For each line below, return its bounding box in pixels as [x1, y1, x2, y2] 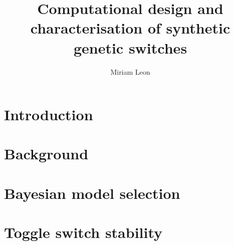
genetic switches [73, 37, 187, 58]
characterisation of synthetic [30, 18, 230, 38]
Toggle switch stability [4, 222, 163, 242]
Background [4, 143, 89, 164]
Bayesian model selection [4, 182, 180, 203]
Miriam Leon [110, 66, 150, 77]
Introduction [4, 104, 93, 125]
